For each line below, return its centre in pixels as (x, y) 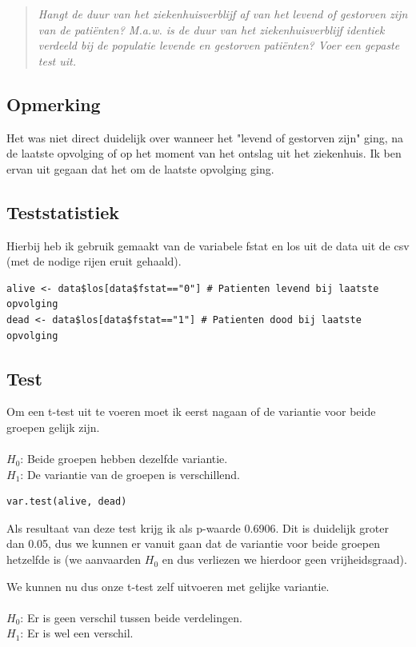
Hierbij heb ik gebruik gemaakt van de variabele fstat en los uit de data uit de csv (208, 245)
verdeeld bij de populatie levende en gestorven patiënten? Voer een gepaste (219, 45)
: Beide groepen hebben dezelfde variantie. (124, 459)
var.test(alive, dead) (67, 502)
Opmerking (54, 104)
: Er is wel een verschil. (77, 633)
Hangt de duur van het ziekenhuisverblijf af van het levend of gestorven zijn (223, 14)
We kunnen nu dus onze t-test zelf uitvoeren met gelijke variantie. (168, 586)
